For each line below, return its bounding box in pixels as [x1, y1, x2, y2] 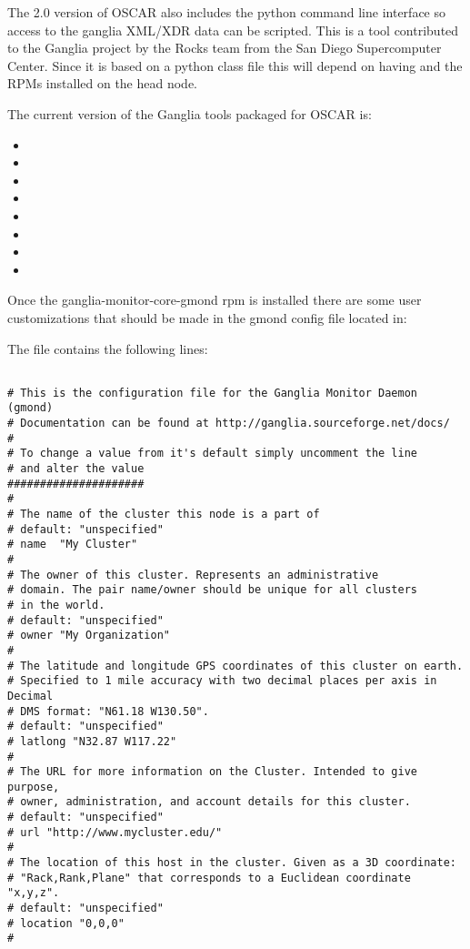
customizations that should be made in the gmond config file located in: [7, 308, 407, 327]
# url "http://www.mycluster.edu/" [7, 825, 223, 839]
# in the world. [7, 598, 105, 611]
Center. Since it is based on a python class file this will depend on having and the [7, 56, 463, 75]
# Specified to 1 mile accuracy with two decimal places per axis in [7, 674, 437, 688]
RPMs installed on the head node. [7, 74, 198, 93]
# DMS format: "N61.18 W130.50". [7, 704, 209, 718]
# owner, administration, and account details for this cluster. [7, 795, 411, 809]
